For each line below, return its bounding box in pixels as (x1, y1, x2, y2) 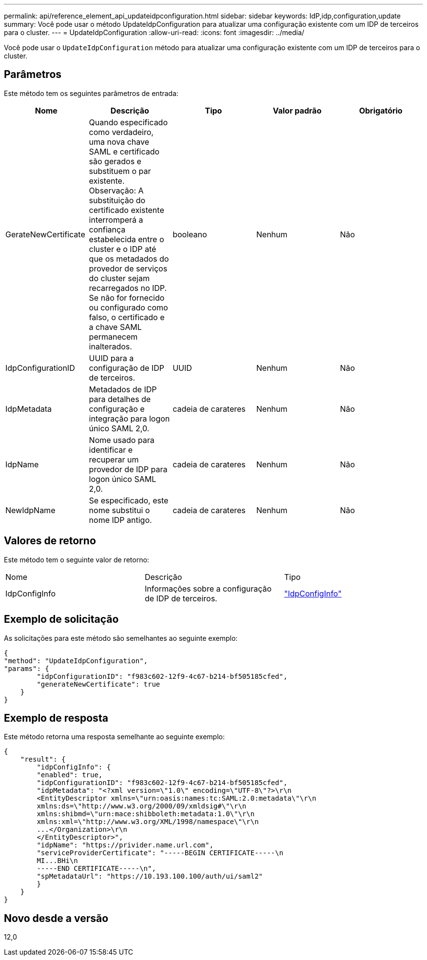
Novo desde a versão (4, 912, 109, 924)
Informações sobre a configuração (144, 583, 272, 594)
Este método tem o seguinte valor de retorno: (4, 555, 149, 564)
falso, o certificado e (89, 312, 165, 322)
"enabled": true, (37, 771, 103, 779)
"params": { (4, 664, 49, 672)
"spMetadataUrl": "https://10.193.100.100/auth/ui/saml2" (37, 872, 263, 881)
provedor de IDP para (89, 464, 168, 474)
